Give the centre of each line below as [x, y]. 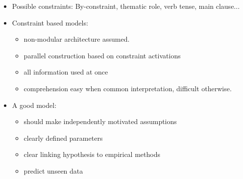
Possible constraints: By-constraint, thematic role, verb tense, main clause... [126, 6]
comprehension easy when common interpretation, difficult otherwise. [128, 88]
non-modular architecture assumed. [77, 39]
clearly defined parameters [63, 138]
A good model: [34, 105]
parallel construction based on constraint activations [102, 55]
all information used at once [66, 72]
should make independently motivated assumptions [100, 121]
